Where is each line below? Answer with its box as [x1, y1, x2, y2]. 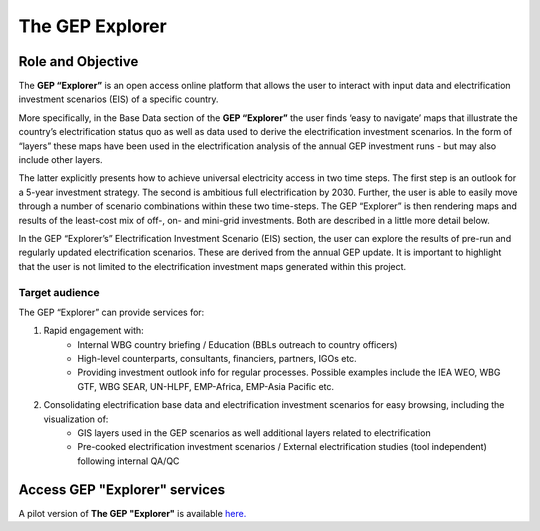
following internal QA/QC [77, 455, 180, 467]
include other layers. [18, 154, 104, 166]
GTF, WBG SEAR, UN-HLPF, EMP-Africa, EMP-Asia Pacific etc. [77, 380, 335, 392]
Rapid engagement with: [43, 325, 144, 337]
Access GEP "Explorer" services [18, 481, 226, 498]
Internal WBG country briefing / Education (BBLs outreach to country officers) [77, 338, 398, 350]
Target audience [18, 285, 100, 299]
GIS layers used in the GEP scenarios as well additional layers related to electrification [77, 427, 431, 439]
